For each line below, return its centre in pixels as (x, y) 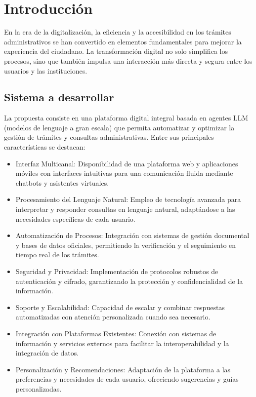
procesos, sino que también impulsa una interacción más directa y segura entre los (128, 60)
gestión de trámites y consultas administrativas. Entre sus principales (109, 137)
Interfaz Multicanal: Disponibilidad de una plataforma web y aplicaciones (127, 163)
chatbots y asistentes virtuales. (62, 182)
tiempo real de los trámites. (57, 255)
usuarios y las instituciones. (46, 70)
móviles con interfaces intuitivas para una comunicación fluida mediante (124, 173)
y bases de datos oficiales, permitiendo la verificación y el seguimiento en (126, 245)
